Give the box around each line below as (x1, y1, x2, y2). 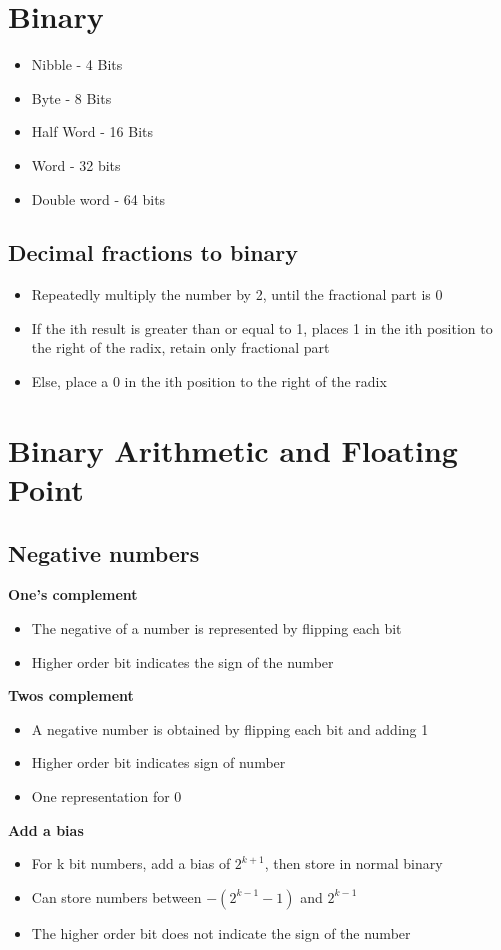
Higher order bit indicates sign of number (31, 752, 286, 773)
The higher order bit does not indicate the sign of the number (31, 922, 411, 943)
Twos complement (8, 685, 134, 706)
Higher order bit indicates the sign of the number (31, 651, 334, 672)
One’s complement (8, 584, 138, 605)
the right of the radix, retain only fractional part (31, 337, 330, 358)
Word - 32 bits (31, 154, 121, 175)
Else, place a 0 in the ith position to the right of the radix (31, 371, 387, 392)
